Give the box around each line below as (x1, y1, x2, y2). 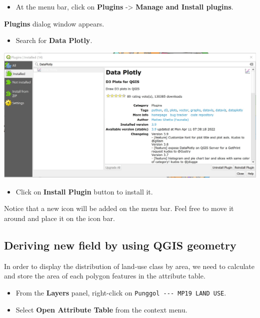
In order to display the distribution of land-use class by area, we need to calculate (4, 260, 255, 271)
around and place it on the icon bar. (4, 213, 115, 223)
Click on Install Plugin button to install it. (15, 186, 153, 196)
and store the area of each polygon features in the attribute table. (4, 270, 205, 281)
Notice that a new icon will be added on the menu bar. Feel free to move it (4, 203, 234, 213)
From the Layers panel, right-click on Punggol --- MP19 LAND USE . (15, 287, 226, 298)
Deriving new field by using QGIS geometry (4, 237, 236, 253)
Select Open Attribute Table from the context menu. (15, 304, 187, 314)
